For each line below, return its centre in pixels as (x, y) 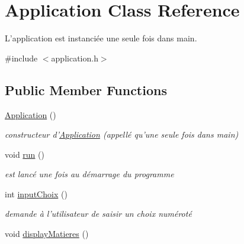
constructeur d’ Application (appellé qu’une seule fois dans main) (122, 134)
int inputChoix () (36, 193)
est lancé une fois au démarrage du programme (89, 174)
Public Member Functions (86, 90)
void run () (25, 154)
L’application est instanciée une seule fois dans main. (101, 38)
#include (21, 58)
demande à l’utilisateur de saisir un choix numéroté (98, 214)
